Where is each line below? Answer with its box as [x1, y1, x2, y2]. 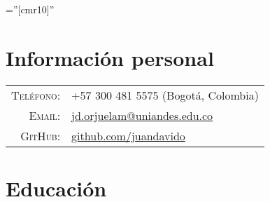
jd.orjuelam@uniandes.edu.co [71, 107, 213, 123]
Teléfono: [11, 86, 61, 103]
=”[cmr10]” [6, 2, 55, 16]
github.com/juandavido [71, 127, 185, 144]
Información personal [6, 43, 214, 72]
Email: [29, 107, 61, 123]
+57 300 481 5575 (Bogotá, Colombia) [71, 86, 259, 103]
